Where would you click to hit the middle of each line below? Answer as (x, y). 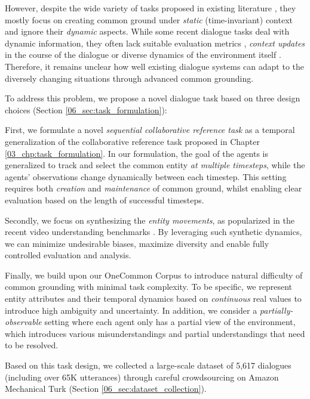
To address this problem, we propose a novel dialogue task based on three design (153, 98)
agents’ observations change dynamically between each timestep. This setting (146, 176)
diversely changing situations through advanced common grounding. (129, 78)
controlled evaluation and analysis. (68, 255)
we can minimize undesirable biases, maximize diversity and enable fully (137, 243)
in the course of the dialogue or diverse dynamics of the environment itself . (143, 55)
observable (23, 322)
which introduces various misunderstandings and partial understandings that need (155, 333)
